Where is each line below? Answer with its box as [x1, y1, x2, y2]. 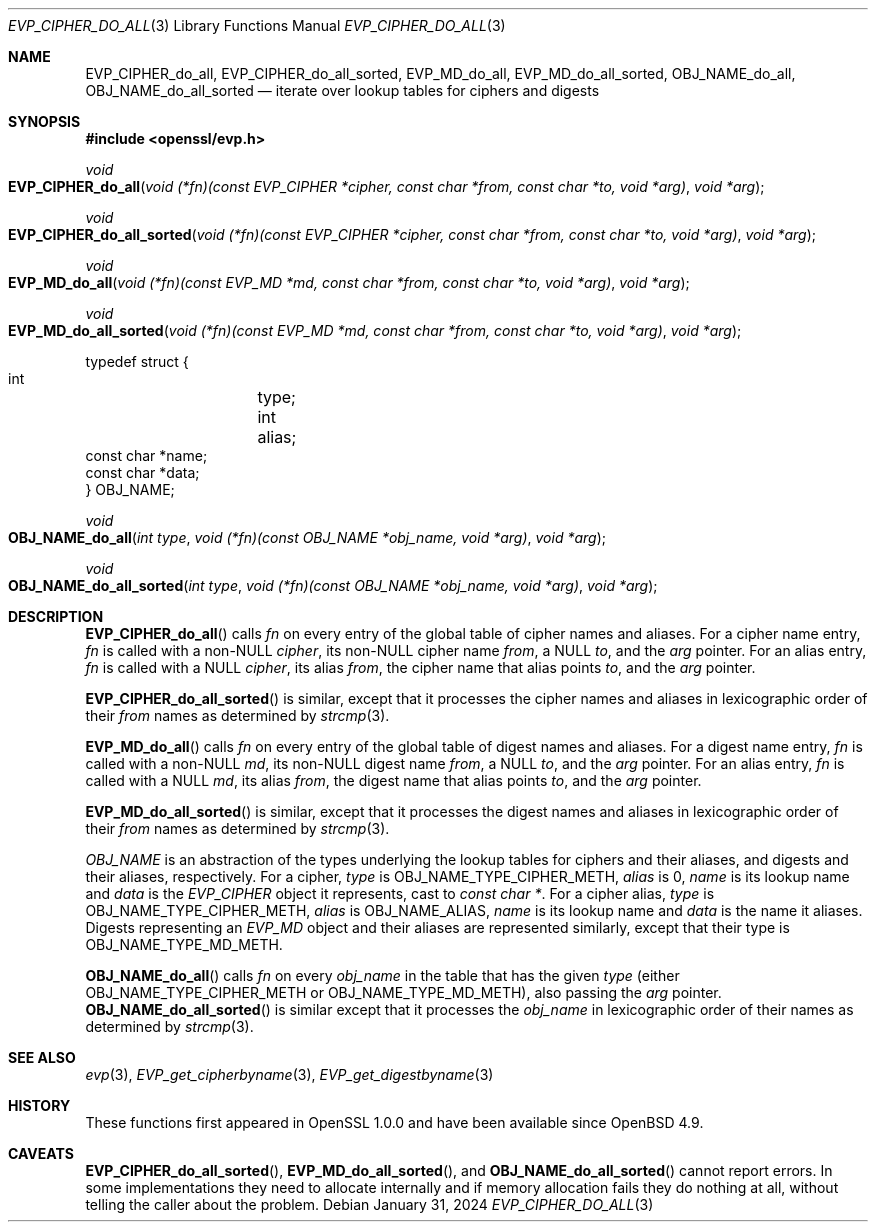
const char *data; [85, 464, 200, 481]
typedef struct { [85, 353, 189, 370]
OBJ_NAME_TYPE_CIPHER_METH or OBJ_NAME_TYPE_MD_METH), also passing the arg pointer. [85, 984, 722, 1001]
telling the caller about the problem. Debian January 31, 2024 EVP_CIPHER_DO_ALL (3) [85, 1196, 654, 1213]
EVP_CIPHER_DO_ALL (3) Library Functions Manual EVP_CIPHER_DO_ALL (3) [8, 17, 506, 34]
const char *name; [85, 447, 208, 464]
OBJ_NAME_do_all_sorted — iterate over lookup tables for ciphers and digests [85, 82, 600, 99]
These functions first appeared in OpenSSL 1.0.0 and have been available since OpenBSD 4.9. [85, 1114, 704, 1131]
